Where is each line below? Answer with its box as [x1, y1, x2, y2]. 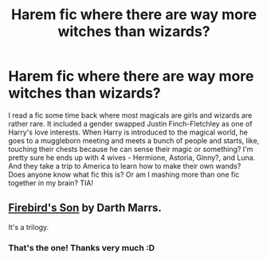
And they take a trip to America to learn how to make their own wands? [8, 161, 241, 170]
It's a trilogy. [8, 222, 49, 232]
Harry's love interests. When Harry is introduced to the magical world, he [8, 127, 249, 137]
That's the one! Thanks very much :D [8, 242, 155, 253]
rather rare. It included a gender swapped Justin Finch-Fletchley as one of [8, 119, 253, 128]
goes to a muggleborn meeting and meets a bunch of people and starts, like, [8, 135, 260, 145]
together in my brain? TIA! [8, 177, 94, 188]
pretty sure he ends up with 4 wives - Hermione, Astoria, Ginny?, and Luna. [8, 153, 256, 162]
